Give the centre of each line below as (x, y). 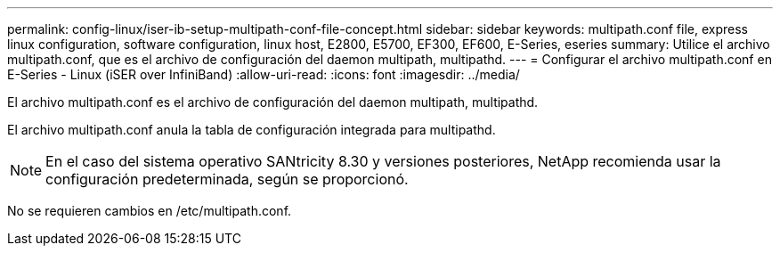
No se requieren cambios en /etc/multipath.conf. (150, 211)
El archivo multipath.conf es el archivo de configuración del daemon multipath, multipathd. (273, 102)
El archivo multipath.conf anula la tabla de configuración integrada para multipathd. (252, 130)
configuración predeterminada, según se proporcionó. (227, 179)
